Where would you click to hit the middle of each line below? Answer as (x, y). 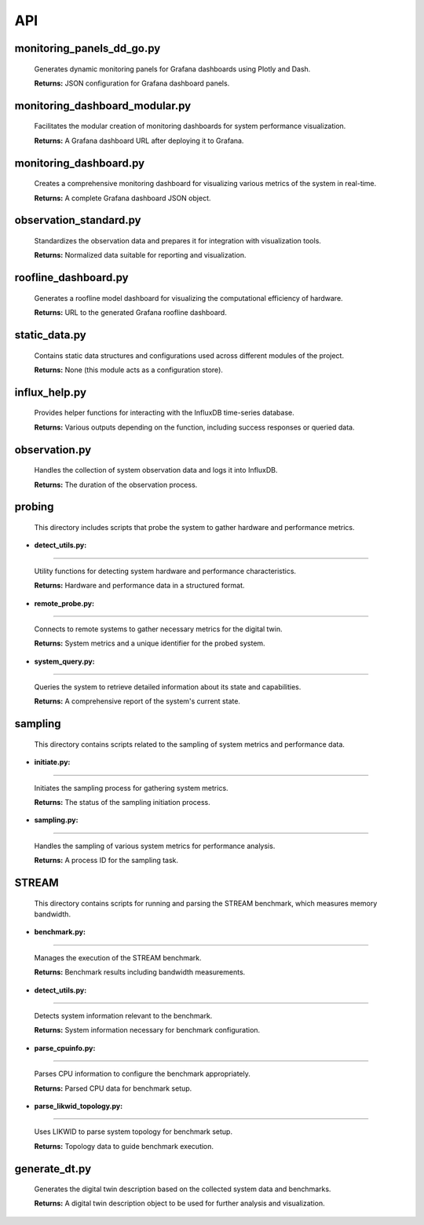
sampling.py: (56, 820)
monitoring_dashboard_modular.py (103, 106)
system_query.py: (64, 661)
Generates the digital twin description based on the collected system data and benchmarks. (183, 1189)
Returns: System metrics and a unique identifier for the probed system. (150, 643)
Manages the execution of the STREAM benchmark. (118, 957)
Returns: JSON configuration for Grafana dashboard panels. (132, 83)
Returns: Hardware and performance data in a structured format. (139, 586)
